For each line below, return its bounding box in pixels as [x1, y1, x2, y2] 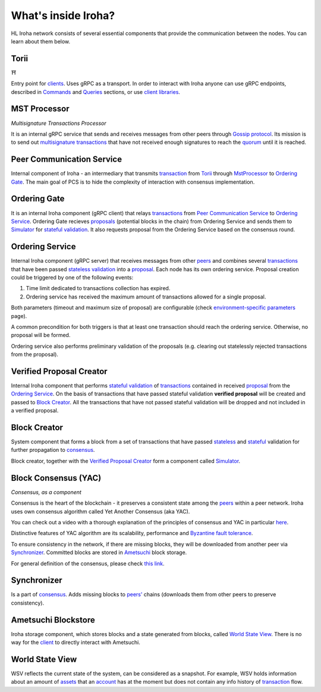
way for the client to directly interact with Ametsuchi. [11, 639, 141, 646]
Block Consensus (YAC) [11, 473, 102, 483]
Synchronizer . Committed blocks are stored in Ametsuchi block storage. [11, 549, 187, 556]
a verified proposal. [11, 407, 59, 414]
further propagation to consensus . [11, 446, 95, 454]
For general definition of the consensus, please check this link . [11, 559, 165, 567]
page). [11, 312, 27, 319]
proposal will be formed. [11, 332, 71, 339]
